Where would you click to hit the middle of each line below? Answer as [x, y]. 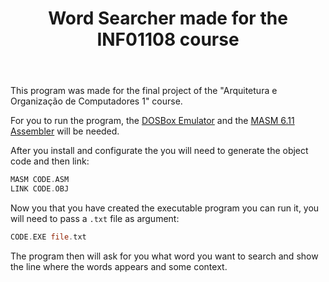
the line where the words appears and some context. [119, 266]
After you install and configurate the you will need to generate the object [159, 151]
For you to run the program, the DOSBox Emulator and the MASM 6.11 [152, 121]
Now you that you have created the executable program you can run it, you [165, 208]
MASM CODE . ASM [40, 180]
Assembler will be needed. [65, 131]
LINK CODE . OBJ [40, 189]
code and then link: [50, 161]
